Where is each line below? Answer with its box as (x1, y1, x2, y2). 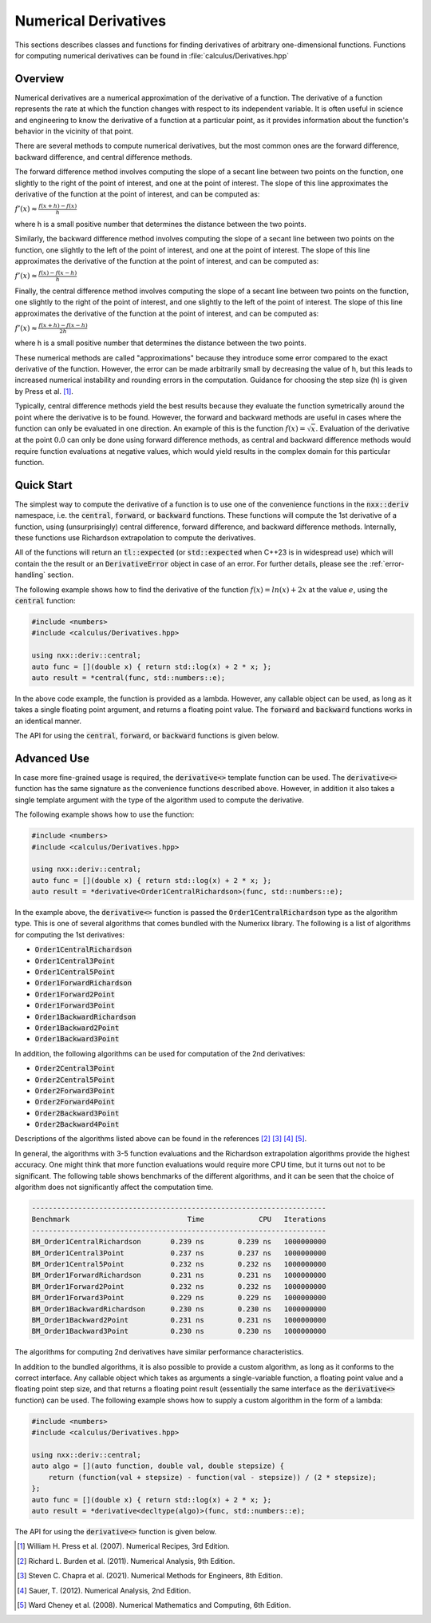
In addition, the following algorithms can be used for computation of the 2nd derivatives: (14, 1048, 306, 1058)
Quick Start (14, 478, 73, 491)
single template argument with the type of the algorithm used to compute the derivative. (14, 795, 304, 805)
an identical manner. (14, 716, 82, 726)
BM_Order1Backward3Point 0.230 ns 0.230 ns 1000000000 (31, 1327, 326, 1336)
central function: (14, 595, 76, 605)
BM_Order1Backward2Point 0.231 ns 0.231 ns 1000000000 (31, 1315, 326, 1324)
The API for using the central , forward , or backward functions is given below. (14, 731, 279, 741)
